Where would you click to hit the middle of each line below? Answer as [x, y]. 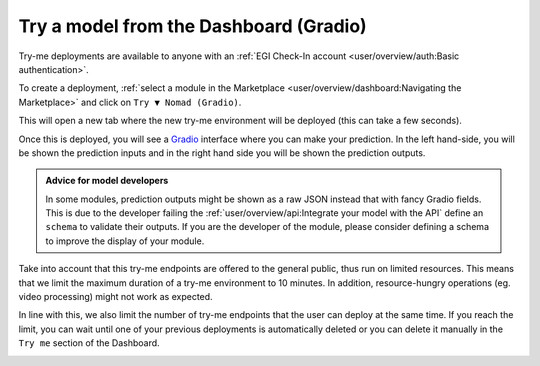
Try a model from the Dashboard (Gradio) [192, 26]
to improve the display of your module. [125, 241]
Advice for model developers [107, 181]
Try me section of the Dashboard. [89, 343]
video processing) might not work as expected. [116, 297]
